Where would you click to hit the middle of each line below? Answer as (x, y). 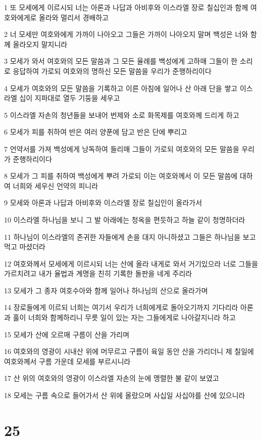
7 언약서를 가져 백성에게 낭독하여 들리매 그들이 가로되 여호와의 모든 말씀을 (122, 148)
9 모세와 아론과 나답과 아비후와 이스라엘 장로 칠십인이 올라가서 (103, 203)
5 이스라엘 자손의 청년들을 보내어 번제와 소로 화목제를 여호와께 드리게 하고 (122, 115)
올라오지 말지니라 (40, 44)
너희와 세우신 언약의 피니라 (56, 185)
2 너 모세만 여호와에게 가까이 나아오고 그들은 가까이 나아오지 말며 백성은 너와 (126, 34)
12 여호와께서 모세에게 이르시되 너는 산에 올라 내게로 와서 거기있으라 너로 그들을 (131, 263)
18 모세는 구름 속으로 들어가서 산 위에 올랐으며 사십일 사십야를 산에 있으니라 (125, 395)
